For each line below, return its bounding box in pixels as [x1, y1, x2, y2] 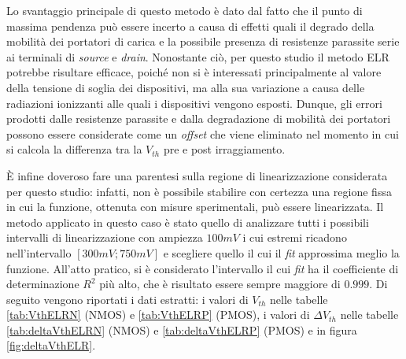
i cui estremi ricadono [242, 229, 347, 246]
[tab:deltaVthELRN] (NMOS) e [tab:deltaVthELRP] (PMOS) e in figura [6, 321, 357, 338]
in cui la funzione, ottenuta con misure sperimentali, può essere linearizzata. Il [6, 198, 384, 215]
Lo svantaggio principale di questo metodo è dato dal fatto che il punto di [6, 2, 363, 18]
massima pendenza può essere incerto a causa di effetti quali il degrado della [6, 17, 375, 34]
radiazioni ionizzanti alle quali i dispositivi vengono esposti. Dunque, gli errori [6, 94, 382, 111]
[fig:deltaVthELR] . [6, 337, 96, 353]
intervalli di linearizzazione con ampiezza [6, 229, 203, 246]
